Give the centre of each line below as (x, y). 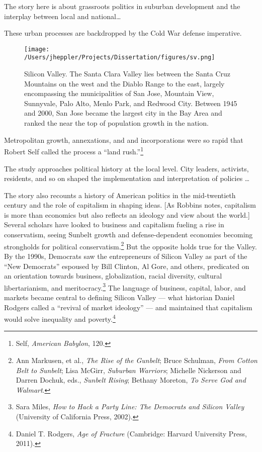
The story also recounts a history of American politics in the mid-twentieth (120, 195)
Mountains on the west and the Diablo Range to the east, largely (124, 83)
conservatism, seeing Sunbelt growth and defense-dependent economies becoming (128, 235)
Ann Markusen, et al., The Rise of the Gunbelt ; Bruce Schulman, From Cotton (137, 360)
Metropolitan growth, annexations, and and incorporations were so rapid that (124, 140)
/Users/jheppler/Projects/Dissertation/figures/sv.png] (120, 58)
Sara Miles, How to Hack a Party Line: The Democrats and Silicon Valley (130, 406)
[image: (37, 49)
